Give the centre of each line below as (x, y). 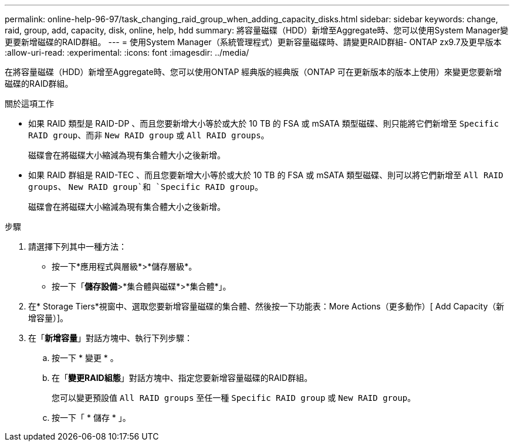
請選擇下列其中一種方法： (77, 246)
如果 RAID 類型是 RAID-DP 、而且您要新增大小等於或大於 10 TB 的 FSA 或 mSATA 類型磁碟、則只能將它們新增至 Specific (264, 123)
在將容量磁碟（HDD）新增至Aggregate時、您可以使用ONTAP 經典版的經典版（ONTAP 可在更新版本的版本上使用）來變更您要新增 (253, 72)
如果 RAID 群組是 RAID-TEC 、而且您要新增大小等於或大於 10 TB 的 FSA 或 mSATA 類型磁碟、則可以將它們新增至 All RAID (266, 175)
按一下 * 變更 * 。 (85, 358)
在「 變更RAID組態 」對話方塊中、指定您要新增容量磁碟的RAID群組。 (182, 378)
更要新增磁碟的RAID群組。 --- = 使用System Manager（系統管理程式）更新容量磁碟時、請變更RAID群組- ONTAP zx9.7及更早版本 (253, 42)
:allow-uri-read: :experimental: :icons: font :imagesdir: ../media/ (127, 52)
